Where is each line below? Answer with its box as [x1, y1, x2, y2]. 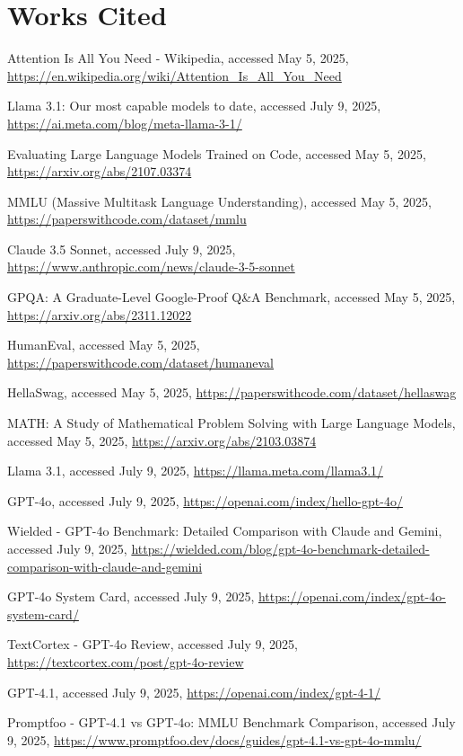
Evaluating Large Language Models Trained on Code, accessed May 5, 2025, [7, 144, 426, 163]
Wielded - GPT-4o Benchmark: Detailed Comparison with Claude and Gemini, [7, 521, 442, 540]
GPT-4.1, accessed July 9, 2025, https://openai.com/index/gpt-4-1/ [7, 682, 381, 701]
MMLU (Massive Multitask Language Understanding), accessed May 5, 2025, [7, 191, 432, 210]
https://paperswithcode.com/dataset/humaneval [7, 352, 275, 371]
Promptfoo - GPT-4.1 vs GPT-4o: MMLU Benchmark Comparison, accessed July [7, 713, 456, 732]
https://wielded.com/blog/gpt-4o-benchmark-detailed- [131, 539, 430, 557]
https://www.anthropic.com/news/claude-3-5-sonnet [7, 257, 295, 276]
